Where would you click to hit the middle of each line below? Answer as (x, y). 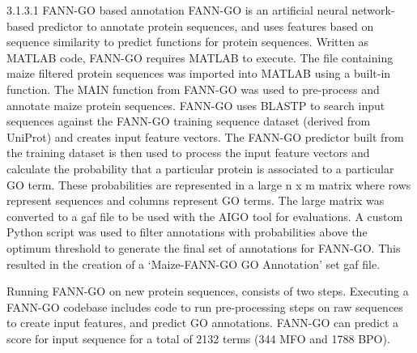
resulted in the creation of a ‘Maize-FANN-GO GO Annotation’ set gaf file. (194, 264)
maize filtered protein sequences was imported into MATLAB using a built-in (199, 73)
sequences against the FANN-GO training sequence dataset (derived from (189, 121)
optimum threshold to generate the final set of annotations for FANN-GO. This (204, 247)
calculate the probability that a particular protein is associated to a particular (200, 168)
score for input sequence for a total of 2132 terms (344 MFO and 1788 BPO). (198, 338)
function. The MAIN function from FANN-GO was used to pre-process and (193, 89)
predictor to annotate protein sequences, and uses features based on (206, 26)
